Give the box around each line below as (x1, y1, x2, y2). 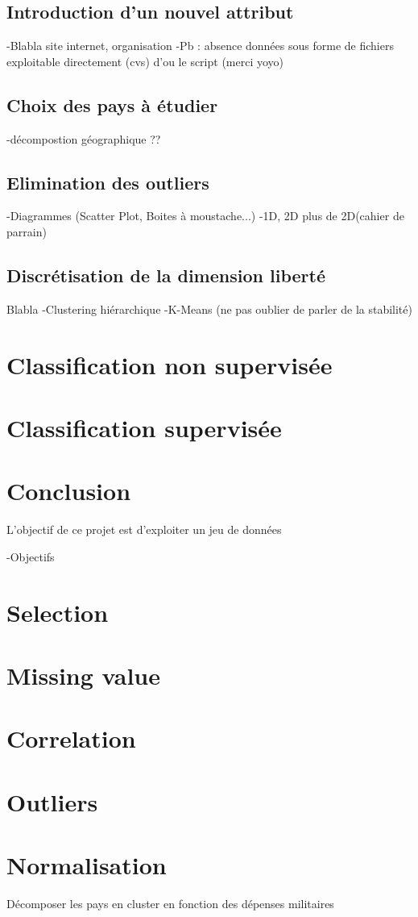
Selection (6, 595, 109, 628)
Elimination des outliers (6, 169, 209, 194)
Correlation (6, 722, 136, 755)
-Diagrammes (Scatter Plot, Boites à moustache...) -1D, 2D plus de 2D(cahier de (6, 207, 404, 224)
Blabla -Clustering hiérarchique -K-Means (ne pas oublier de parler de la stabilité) (6, 300, 412, 317)
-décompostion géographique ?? (6, 130, 161, 147)
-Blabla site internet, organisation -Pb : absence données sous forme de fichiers (6, 37, 394, 54)
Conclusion (6, 474, 131, 507)
